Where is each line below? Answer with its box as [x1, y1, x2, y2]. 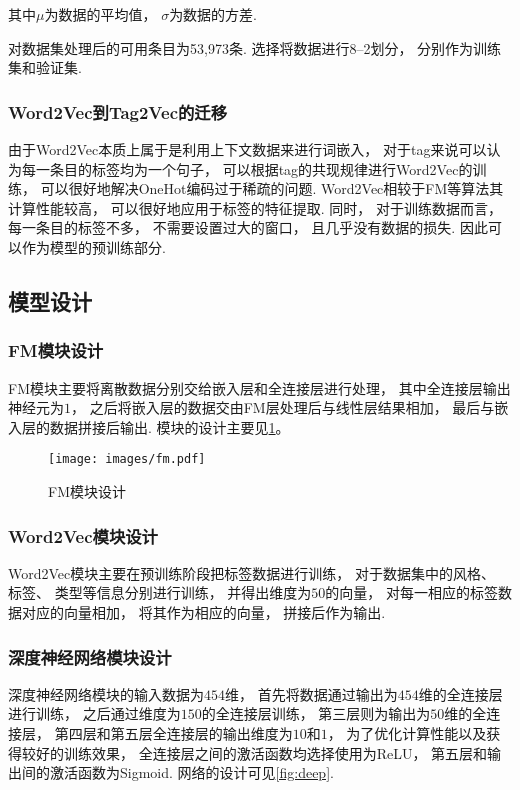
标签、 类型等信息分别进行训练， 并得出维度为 [8, 582, 312, 603]
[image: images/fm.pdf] [48, 452, 206, 467]
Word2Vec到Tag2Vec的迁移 [8, 99, 228, 124]
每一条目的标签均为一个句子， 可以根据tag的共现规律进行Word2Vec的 [21, 158, 473, 179]
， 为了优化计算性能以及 [327, 723, 487, 743]
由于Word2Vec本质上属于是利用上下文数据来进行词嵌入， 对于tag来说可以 [8, 139, 487, 159]
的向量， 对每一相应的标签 [325, 582, 498, 603]
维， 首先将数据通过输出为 [225, 683, 398, 704]
